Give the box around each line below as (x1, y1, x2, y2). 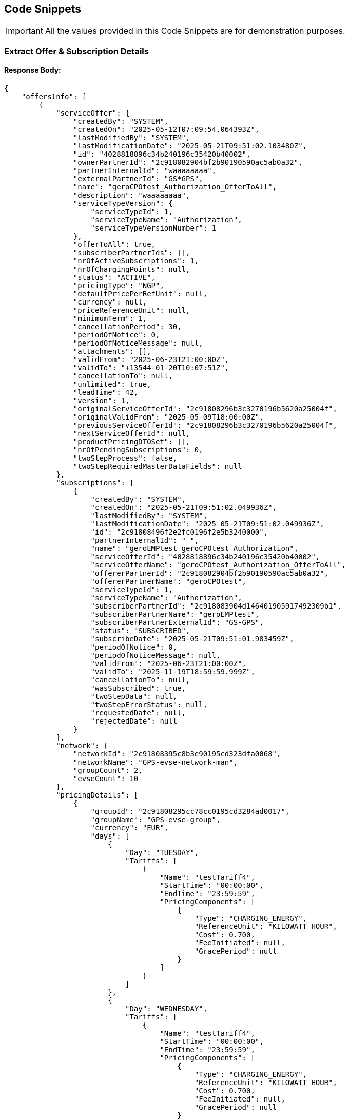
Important (6, 26, 43, 36)
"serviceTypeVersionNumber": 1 (90, 224, 217, 233)
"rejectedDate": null (90, 717, 178, 726)
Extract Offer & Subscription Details (4, 46, 149, 56)
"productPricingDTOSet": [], (73, 438, 190, 446)
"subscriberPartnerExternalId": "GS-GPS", (90, 618, 264, 627)
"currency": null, (73, 298, 147, 307)
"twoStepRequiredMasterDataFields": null (73, 462, 242, 471)
